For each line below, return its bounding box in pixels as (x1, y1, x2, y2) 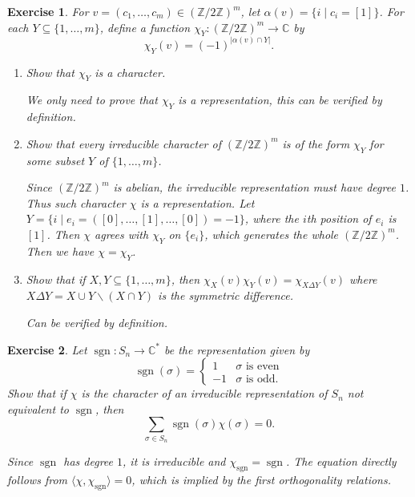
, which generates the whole (204, 225, 339, 242)
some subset (26, 152, 85, 168)
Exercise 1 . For (7, 3, 89, 19)
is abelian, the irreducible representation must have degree (113, 179, 396, 196)
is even (245, 360, 280, 372)
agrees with (95, 225, 149, 242)
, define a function (99, 18, 191, 35)
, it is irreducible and (123, 453, 226, 470)
